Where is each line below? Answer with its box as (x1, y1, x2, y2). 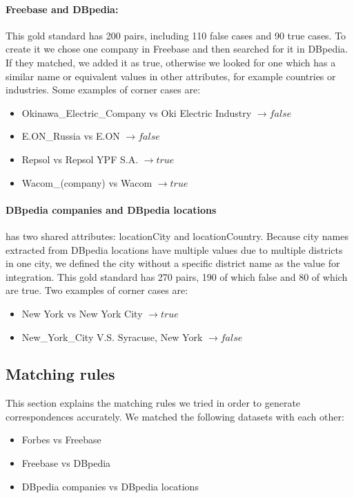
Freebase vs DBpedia (21, 456, 111, 470)
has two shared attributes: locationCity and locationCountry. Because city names (6, 228, 348, 243)
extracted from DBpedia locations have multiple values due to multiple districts (6, 242, 343, 257)
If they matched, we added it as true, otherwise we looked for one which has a (6, 55, 336, 69)
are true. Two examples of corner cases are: (6, 283, 188, 297)
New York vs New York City (21, 306, 143, 320)
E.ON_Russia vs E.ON (21, 129, 120, 143)
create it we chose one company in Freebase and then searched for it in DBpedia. (6, 41, 348, 56)
